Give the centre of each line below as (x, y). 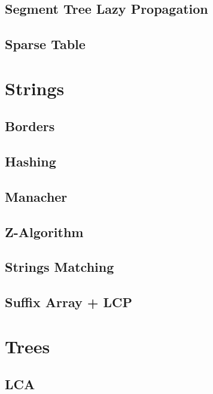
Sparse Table (45, 44)
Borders (30, 126)
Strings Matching (60, 267)
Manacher (36, 196)
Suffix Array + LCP (69, 302)
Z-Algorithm (44, 231)
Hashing (31, 161)
